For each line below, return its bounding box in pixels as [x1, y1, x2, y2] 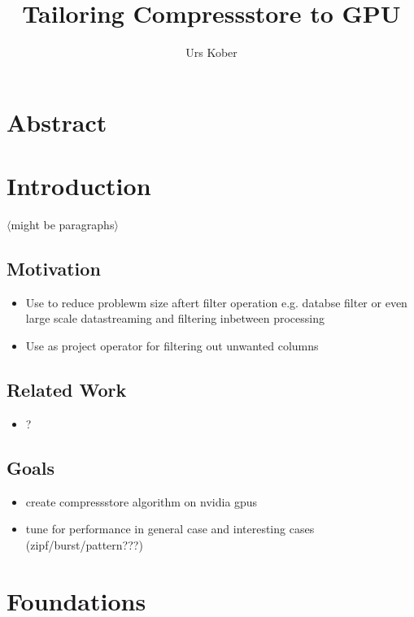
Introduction [7, 169, 151, 202]
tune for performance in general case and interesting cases [25, 520, 315, 537]
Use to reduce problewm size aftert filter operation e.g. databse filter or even [25, 293, 407, 311]
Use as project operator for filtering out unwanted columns [25, 337, 319, 354]
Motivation [7, 256, 101, 281]
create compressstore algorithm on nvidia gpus [25, 493, 258, 510]
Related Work [7, 377, 127, 402]
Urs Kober [185, 44, 238, 61]
